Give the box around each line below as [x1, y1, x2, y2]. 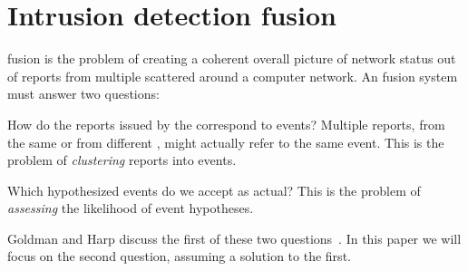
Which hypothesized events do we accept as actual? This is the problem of [7, 180, 421, 199]
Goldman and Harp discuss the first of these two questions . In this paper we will [7, 228, 462, 247]
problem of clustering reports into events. [7, 150, 237, 169]
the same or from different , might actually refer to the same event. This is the [7, 132, 444, 151]
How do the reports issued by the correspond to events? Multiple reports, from [7, 114, 445, 133]
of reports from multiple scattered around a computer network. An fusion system [7, 66, 458, 85]
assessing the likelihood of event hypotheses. [7, 198, 254, 218]
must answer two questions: [7, 84, 160, 103]
